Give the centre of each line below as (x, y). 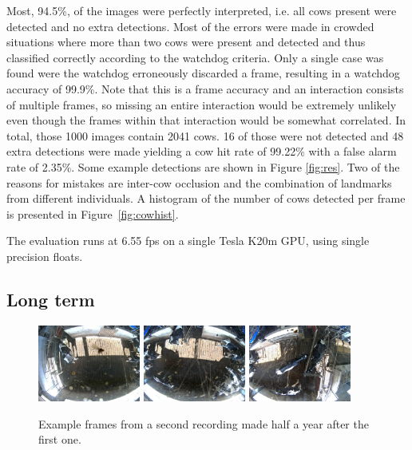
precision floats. (45, 256)
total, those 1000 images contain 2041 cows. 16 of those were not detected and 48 (205, 135)
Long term (51, 299)
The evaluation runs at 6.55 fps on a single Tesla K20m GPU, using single (188, 241)
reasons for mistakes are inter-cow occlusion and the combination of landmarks (199, 182)
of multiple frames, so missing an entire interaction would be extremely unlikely (202, 104)
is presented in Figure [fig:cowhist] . (93, 213)
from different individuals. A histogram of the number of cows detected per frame (206, 198)
